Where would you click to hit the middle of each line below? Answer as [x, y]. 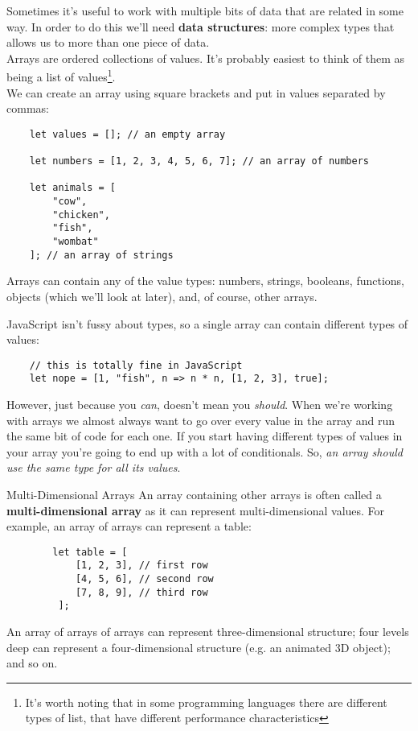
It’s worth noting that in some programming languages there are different [206, 702]
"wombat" [76, 242]
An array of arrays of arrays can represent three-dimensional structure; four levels [208, 632]
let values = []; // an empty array [127, 134]
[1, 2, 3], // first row [141, 566]
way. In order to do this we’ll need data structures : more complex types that [201, 26]
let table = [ [90, 552]
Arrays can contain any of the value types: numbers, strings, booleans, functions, [205, 281]
